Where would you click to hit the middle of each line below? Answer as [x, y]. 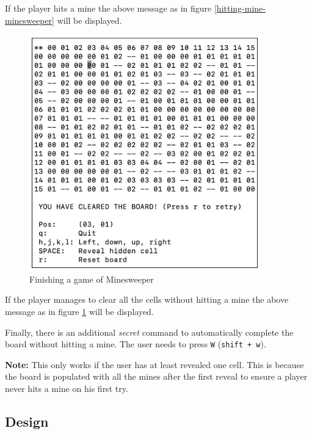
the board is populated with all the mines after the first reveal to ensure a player [156, 376]
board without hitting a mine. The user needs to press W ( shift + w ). [136, 344]
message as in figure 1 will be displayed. [79, 311]
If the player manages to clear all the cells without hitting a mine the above [147, 299]
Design [27, 421]
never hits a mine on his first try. [67, 388]
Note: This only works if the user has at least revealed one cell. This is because [154, 364]
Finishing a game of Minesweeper [92, 279]
